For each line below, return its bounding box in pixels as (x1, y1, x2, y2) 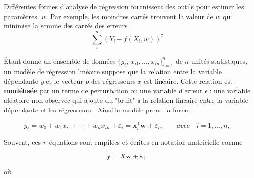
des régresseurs (91, 76, 136, 86)
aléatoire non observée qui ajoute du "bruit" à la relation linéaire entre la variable (4, 95, 248, 105)
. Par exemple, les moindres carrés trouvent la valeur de (46, 11, 213, 21)
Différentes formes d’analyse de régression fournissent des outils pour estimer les (4, 1, 244, 11)
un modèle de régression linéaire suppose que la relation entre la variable (4, 66, 222, 76)
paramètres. (4, 11, 39, 21)
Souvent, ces (4, 136, 41, 147)
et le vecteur (46, 76, 83, 86)
